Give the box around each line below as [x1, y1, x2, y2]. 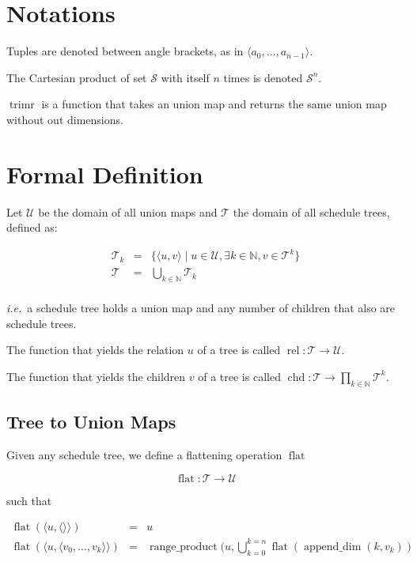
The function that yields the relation [6, 341, 184, 358]
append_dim [304, 541, 362, 553]
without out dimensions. [6, 111, 123, 127]
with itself [161, 69, 210, 85]
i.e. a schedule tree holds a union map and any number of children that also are [6, 300, 396, 316]
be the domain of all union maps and [38, 203, 218, 220]
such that [6, 492, 52, 508]
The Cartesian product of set [6, 69, 147, 85]
